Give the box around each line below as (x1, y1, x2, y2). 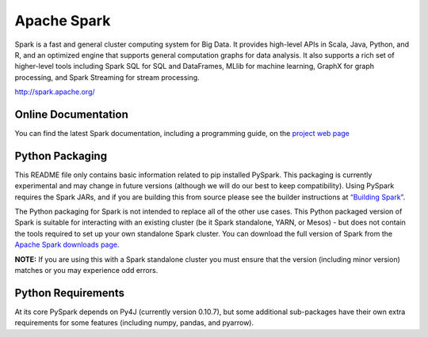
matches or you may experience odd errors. (14, 266, 159, 275)
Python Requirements (14, 286, 124, 300)
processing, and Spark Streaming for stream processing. (14, 72, 200, 82)
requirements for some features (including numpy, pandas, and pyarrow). (14, 318, 254, 328)
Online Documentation (14, 108, 128, 121)
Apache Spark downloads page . (14, 240, 120, 249)
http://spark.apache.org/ (14, 87, 95, 97)
